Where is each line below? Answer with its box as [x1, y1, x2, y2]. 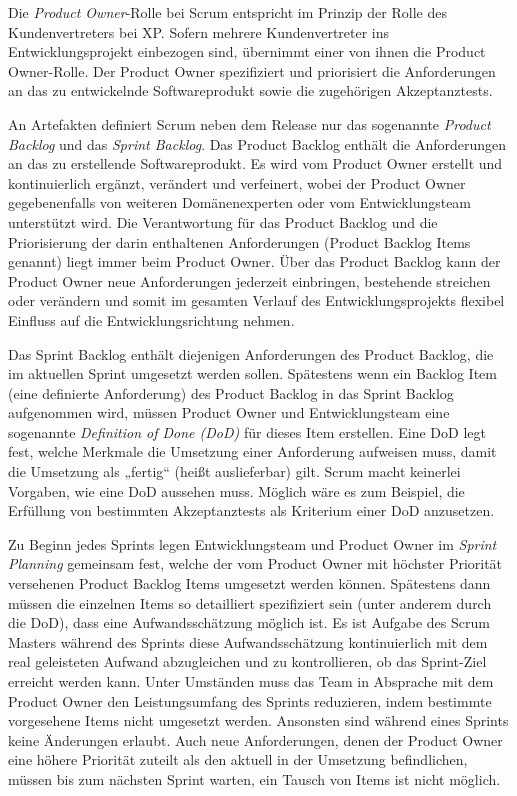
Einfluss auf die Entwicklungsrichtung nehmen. [8, 309, 295, 330]
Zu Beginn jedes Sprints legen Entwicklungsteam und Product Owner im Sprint [8, 533, 497, 554]
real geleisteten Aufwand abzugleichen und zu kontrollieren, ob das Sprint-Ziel [8, 651, 487, 672]
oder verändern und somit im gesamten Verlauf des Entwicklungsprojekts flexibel [8, 290, 505, 311]
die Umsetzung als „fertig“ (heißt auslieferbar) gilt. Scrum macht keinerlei [8, 461, 461, 482]
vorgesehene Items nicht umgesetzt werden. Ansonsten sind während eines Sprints [8, 710, 509, 731]
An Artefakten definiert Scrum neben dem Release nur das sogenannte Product [8, 113, 491, 134]
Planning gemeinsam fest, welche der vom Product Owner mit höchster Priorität [8, 553, 503, 574]
